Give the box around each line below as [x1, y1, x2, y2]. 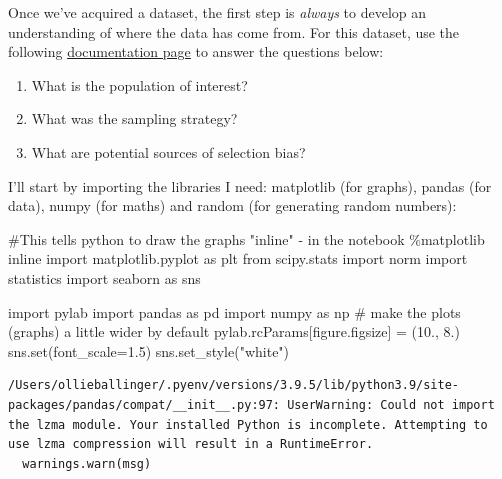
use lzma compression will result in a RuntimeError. [8, 437, 374, 452]
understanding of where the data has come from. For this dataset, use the [8, 21, 460, 42]
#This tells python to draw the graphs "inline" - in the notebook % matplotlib [8, 228, 485, 249]
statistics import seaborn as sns [8, 267, 201, 288]
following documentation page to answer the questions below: [8, 41, 384, 62]
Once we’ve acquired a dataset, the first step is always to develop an [8, 2, 427, 22]
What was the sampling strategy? [31, 108, 238, 129]
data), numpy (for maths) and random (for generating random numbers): [8, 195, 457, 216]
